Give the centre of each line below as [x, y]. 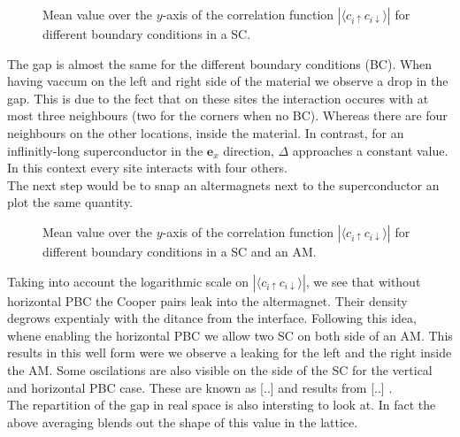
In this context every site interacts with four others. [148, 168]
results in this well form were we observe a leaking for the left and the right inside [230, 353]
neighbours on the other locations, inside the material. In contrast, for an [206, 132]
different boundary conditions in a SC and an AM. [180, 251]
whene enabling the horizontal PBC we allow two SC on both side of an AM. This [230, 335]
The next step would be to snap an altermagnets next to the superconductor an [223, 184]
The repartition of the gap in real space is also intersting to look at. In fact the [222, 405]
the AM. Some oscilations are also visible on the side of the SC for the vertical [220, 369]
